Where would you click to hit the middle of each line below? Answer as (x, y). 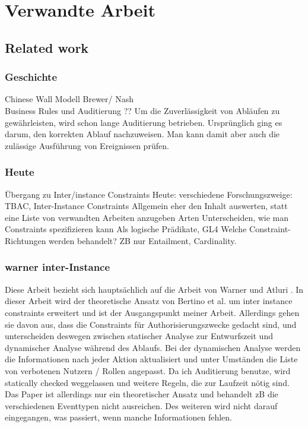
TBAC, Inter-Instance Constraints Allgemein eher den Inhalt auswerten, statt (146, 206)
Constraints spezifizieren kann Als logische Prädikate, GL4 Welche (126, 229)
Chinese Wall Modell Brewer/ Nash (69, 99)
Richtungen (26, 240)
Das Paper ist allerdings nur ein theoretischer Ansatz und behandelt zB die (142, 394)
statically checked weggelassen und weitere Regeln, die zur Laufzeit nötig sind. (147, 382)
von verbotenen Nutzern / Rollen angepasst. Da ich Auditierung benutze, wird (148, 370)
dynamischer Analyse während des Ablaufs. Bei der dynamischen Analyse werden (153, 347)
